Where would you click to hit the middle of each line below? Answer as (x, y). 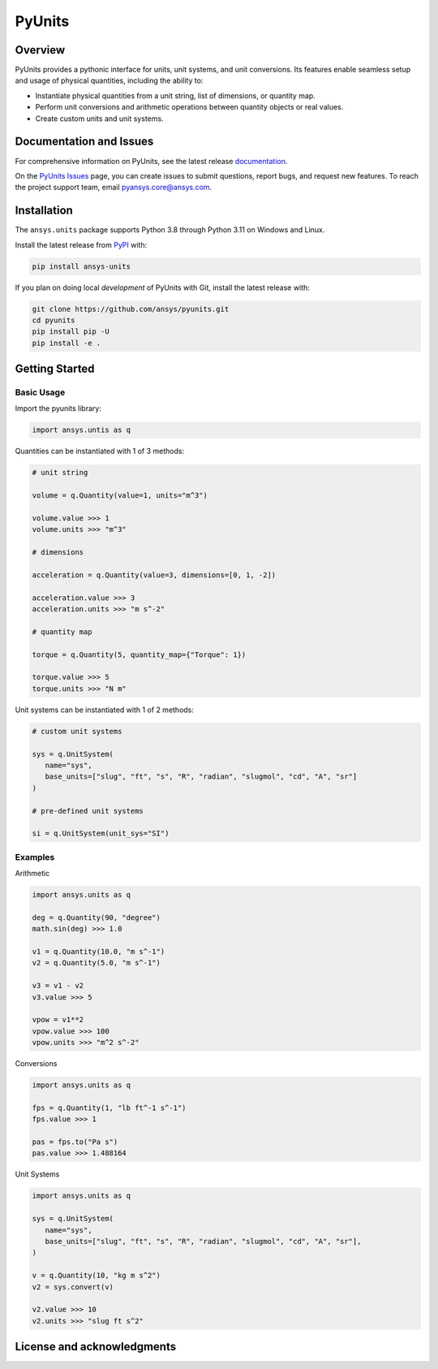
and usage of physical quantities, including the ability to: (109, 80)
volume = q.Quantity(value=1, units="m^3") (120, 496)
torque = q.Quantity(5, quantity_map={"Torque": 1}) (139, 654)
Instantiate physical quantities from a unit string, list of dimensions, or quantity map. (175, 95)
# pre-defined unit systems (88, 811)
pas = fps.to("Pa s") (75, 1142)
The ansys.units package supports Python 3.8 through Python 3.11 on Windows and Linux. (170, 230)
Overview (40, 50)
